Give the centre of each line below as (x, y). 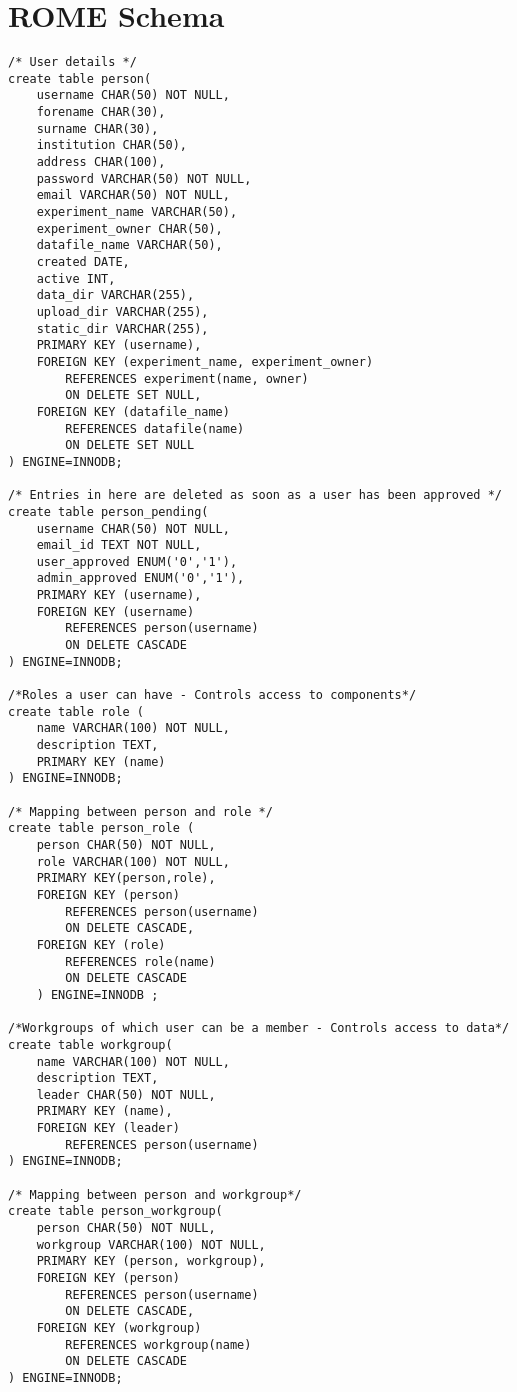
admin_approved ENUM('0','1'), (140, 578)
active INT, (76, 278)
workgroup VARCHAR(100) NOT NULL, (151, 1244)
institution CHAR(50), (111, 145)
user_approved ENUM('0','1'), (137, 561)
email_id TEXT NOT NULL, (119, 545)
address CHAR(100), (101, 162)
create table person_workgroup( (115, 1211)
